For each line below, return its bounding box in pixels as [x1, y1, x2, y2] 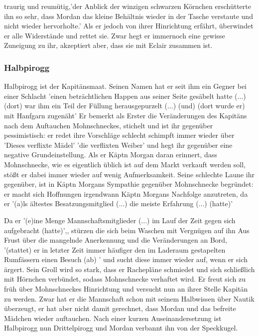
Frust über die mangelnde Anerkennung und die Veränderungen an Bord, [4, 235, 227, 245]
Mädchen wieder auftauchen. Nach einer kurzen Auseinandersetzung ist [4, 313, 222, 323]
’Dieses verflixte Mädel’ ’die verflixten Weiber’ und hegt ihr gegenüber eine [4, 139, 233, 150]
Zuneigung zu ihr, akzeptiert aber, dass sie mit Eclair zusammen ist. [4, 40, 213, 50]
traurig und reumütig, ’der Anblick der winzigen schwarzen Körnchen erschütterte [4, 1, 251, 11]
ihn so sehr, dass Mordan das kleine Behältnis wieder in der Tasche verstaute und [4, 10, 253, 21]
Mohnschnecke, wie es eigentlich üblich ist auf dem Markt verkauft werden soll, [4, 159, 246, 169]
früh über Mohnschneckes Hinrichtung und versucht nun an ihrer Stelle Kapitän [4, 284, 248, 294]
